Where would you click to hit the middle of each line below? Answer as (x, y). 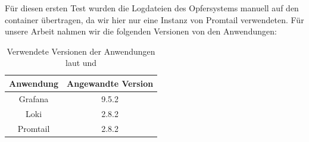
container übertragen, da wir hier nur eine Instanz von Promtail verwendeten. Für (154, 19)
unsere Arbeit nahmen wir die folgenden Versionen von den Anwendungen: (141, 31)
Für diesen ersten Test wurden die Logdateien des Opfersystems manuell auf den (152, 8)
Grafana (34, 98)
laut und (81, 63)
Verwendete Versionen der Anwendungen (81, 51)
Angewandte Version (110, 83)
